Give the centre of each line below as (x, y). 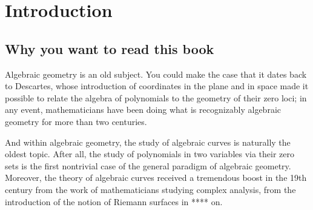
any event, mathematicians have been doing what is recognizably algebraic (143, 110)
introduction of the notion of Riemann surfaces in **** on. (114, 201)
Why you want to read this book (110, 48)
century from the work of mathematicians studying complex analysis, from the (150, 189)
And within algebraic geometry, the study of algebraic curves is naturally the (148, 142)
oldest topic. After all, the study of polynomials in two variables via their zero (150, 154)
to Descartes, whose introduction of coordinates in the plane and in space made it (157, 86)
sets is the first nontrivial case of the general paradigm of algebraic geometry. (148, 165)
